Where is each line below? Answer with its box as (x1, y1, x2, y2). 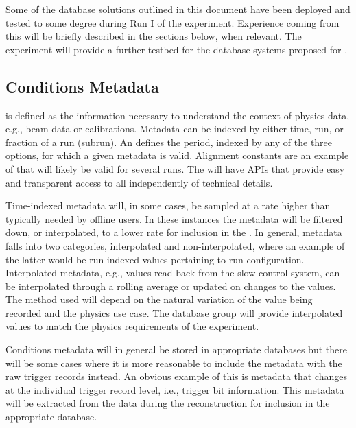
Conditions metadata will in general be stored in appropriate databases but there (5, 342, 347, 357)
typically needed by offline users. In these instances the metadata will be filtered (5, 211, 343, 226)
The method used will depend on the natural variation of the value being (5, 292, 313, 307)
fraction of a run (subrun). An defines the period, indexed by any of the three (5, 134, 333, 149)
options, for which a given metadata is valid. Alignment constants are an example (5, 148, 349, 163)
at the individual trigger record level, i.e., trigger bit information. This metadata (5, 382, 344, 396)
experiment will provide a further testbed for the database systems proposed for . (5, 42, 348, 56)
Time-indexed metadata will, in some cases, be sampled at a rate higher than (5, 198, 331, 213)
